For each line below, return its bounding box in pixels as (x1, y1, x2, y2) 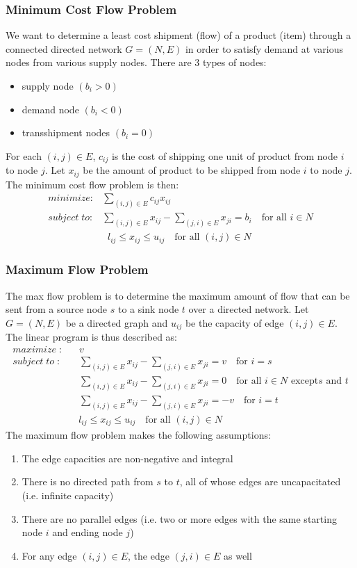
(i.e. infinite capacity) (22, 487, 114, 502)
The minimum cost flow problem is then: (6, 177, 179, 191)
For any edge (22, 548, 77, 562)
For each (6, 148, 42, 163)
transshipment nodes (22, 125, 110, 140)
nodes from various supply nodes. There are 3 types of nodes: (6, 55, 267, 70)
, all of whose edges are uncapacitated (179, 474, 341, 489)
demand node (22, 102, 79, 116)
